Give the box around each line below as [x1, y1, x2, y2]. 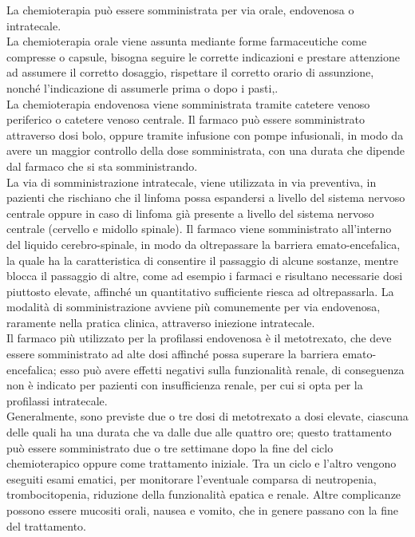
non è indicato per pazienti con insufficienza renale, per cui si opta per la [6, 377, 363, 393]
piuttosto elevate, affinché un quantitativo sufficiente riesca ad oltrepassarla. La [6, 282, 394, 299]
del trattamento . [6, 517, 87, 534]
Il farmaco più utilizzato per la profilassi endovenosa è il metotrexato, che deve [6, 330, 392, 346]
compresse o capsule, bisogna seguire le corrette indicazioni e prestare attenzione [6, 48, 400, 65]
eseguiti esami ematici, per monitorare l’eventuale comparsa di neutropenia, [6, 470, 377, 487]
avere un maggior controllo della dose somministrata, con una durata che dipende [6, 142, 405, 159]
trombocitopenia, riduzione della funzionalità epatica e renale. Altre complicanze [6, 486, 401, 503]
